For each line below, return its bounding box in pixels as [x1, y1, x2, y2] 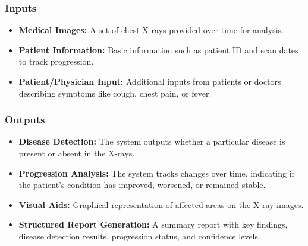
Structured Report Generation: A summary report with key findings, [18, 218, 288, 231]
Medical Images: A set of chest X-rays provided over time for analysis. [18, 24, 284, 36]
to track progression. [18, 55, 94, 68]
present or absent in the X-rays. [18, 147, 135, 159]
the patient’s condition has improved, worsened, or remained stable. [18, 178, 266, 191]
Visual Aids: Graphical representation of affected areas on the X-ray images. [18, 198, 304, 210]
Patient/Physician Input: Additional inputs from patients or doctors [18, 75, 281, 87]
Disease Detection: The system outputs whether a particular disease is [18, 135, 285, 148]
